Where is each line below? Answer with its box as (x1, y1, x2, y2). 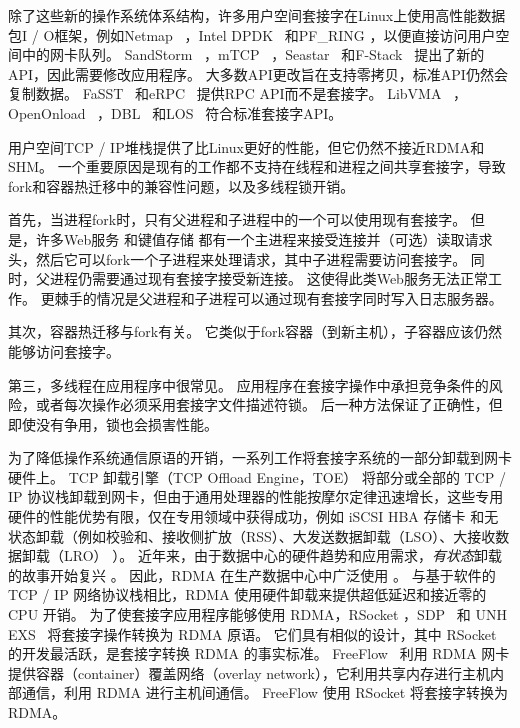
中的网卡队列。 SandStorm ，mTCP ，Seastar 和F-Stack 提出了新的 (21, 44, 485, 65)
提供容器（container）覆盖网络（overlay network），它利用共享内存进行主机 (8, 662, 490, 683)
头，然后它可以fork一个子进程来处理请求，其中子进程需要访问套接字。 (8, 248, 467, 269)
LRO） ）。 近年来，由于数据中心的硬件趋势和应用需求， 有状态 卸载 (63, 545, 502, 566)
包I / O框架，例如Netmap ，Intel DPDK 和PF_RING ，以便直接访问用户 (8, 24, 496, 45)
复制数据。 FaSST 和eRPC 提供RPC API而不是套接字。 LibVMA (8, 83, 442, 104)
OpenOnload (8, 102, 86, 123)
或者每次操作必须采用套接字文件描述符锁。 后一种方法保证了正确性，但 (35, 394, 503, 415)
